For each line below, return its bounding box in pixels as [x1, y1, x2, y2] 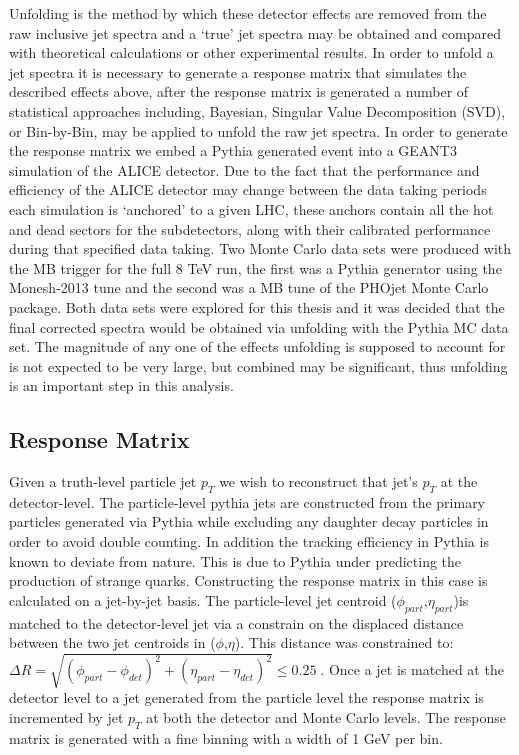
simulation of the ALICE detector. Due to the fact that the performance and [9, 159, 480, 180]
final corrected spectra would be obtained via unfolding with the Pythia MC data [9, 316, 509, 337]
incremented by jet [9, 706, 124, 727]
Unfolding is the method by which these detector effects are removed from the [9, 3, 487, 23]
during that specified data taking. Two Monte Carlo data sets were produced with [9, 238, 512, 259]
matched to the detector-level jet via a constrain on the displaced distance [9, 612, 464, 633]
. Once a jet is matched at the [320, 659, 504, 680]
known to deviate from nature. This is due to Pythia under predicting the [9, 550, 462, 571]
